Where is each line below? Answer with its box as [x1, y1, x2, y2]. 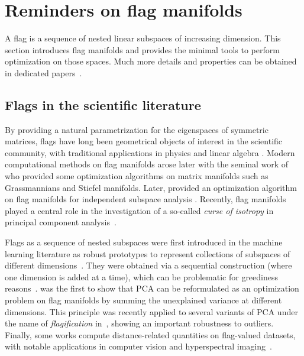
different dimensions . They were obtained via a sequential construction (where [5, 259, 292, 271]
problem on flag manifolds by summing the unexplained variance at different [5, 294, 282, 306]
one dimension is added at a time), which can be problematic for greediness [5, 270, 279, 283]
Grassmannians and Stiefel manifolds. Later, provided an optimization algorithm [5, 181, 297, 193]
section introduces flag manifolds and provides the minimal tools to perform [5, 43, 280, 56]
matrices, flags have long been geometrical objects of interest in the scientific [5, 135, 283, 147]
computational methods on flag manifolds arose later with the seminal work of [5, 158, 289, 170]
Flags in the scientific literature [5, 95, 201, 114]
